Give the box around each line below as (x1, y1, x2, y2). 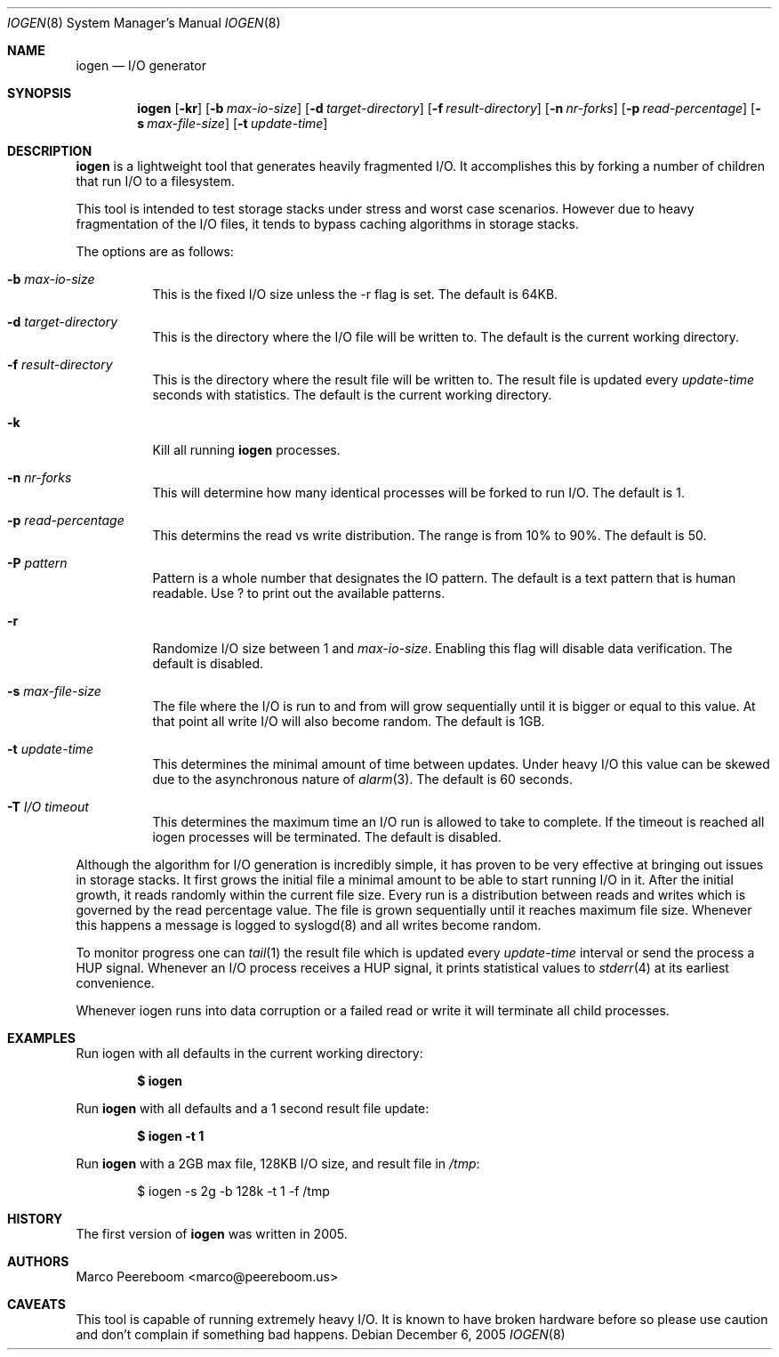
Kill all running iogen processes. (152, 442, 341, 457)
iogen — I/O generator (76, 58, 206, 73)
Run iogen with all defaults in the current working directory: (76, 1046, 423, 1061)
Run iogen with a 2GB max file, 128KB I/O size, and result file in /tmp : (76, 1156, 480, 1171)
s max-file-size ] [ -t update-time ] (137, 116, 328, 131)
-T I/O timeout (7, 799, 89, 814)
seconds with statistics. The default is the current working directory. (152, 387, 552, 402)
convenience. (76, 975, 155, 990)
